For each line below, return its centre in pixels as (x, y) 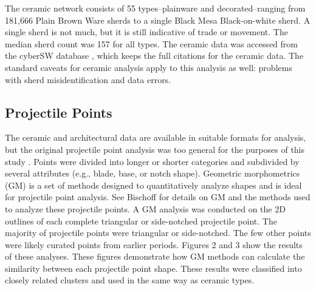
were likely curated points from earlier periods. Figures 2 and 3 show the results (154, 244)
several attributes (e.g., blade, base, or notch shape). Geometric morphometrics (153, 173)
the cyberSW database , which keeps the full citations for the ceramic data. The (154, 56)
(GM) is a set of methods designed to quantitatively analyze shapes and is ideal (153, 185)
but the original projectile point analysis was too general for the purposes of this (155, 149)
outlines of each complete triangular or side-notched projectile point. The (141, 221)
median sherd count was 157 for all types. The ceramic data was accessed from (151, 43)
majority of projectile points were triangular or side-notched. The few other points (158, 233)
